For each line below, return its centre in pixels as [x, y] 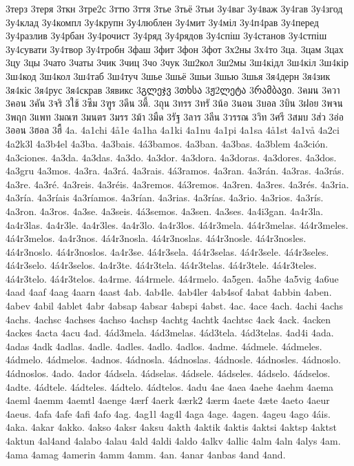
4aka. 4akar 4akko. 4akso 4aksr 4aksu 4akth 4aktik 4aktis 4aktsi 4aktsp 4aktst [171, 427]
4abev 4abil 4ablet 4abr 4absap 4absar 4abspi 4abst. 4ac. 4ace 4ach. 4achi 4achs [175, 306]
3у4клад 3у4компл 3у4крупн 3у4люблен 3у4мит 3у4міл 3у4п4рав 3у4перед [162, 22]
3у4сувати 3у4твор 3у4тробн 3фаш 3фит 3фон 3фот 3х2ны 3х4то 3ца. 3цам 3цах [175, 49]
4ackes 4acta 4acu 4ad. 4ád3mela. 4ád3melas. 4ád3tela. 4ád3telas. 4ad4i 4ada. [170, 333]
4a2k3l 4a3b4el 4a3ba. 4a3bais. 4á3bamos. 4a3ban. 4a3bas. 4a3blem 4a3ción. [167, 143]
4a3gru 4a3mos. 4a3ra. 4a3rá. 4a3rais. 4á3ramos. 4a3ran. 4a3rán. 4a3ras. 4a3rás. [175, 171]
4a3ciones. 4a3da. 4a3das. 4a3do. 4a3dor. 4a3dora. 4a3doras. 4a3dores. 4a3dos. [171, 157]
